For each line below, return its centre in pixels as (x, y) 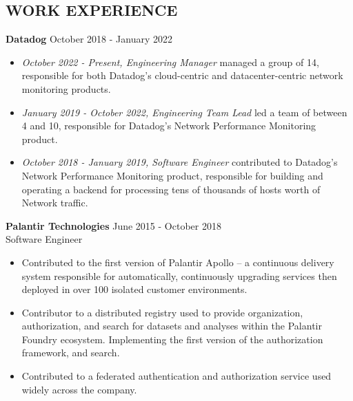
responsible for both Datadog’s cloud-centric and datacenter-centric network (182, 75)
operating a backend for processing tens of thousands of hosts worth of (171, 189)
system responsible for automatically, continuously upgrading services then (179, 275)
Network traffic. (55, 203)
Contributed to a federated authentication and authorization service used (176, 376)
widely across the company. (79, 389)
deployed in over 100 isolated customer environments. (134, 289)
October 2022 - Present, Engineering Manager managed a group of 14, (170, 62)
